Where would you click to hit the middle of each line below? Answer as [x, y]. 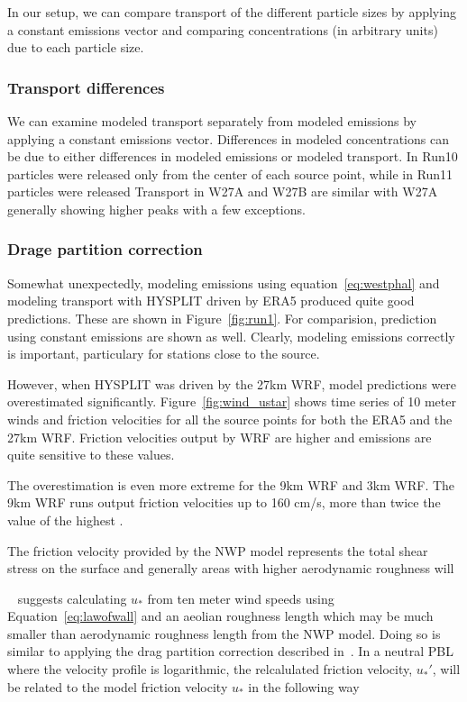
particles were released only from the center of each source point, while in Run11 [230, 173]
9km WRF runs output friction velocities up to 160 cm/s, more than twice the [224, 502]
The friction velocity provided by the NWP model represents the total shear [218, 550]
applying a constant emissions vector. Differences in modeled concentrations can [228, 138]
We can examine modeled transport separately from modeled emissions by [212, 121]
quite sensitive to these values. [91, 455]
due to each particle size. [76, 47]
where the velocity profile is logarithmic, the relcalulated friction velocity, [210, 669]
